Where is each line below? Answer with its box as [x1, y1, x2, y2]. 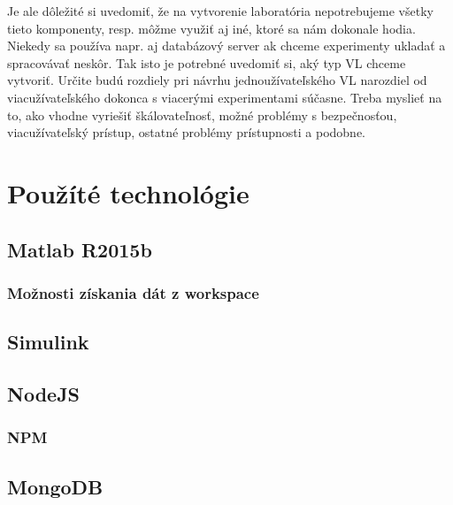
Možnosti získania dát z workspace [7, 281, 259, 303]
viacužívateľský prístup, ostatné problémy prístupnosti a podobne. [7, 123, 366, 142]
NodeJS [7, 379, 81, 407]
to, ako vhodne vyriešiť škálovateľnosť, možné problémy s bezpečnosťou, [7, 105, 397, 124]
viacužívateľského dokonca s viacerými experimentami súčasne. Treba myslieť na [7, 88, 442, 106]
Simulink [7, 328, 89, 356]
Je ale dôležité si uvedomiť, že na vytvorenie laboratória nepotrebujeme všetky [7, 2, 434, 19]
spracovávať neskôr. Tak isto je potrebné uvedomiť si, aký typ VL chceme [7, 53, 406, 72]
